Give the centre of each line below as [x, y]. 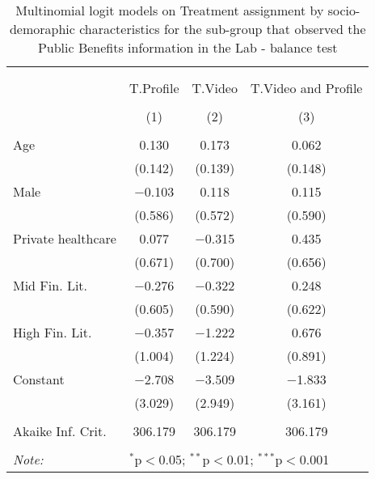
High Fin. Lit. [53, 332]
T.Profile [154, 88]
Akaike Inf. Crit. [60, 431]
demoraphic [42, 29]
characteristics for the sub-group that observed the [223, 29]
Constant [39, 379]
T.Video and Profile [306, 88]
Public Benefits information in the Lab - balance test [187, 47]
